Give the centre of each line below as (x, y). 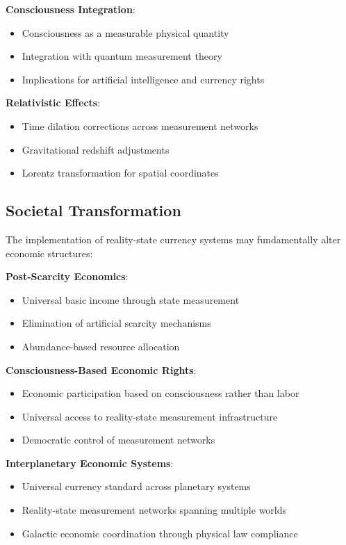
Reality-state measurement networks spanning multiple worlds (154, 510)
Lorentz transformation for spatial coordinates (120, 173)
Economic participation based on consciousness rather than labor (160, 393)
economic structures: (49, 253)
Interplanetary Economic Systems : (90, 463)
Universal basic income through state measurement (131, 299)
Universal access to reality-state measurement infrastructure (150, 416)
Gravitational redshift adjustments (96, 149)
